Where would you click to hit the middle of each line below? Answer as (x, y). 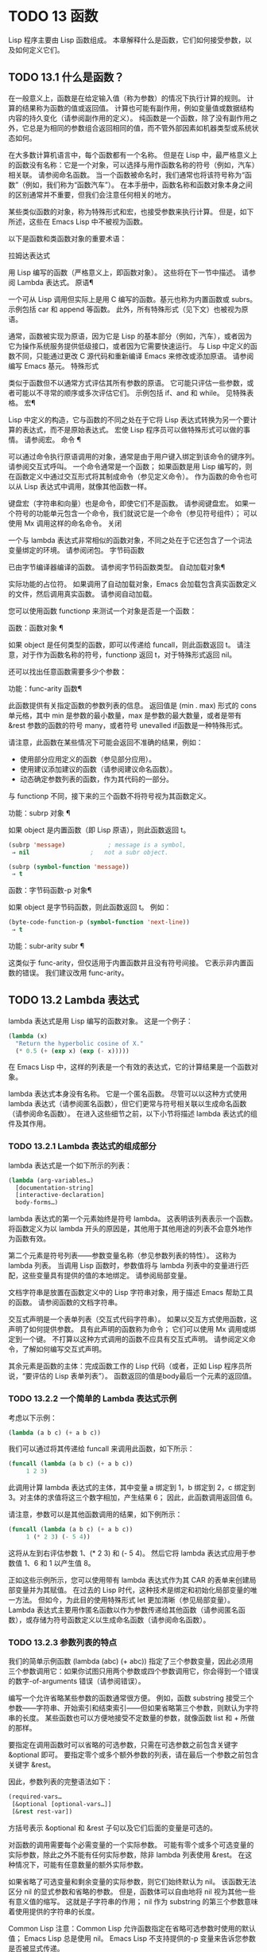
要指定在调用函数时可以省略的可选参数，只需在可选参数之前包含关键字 (123, 1745)
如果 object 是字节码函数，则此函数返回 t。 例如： (90, 907)
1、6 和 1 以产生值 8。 (59, 1563)
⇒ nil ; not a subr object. (90, 852)
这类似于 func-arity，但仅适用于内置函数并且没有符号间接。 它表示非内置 (128, 963)
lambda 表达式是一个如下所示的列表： (70, 1165)
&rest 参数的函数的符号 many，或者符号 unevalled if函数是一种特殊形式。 (128, 725)
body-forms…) (37, 1203)
